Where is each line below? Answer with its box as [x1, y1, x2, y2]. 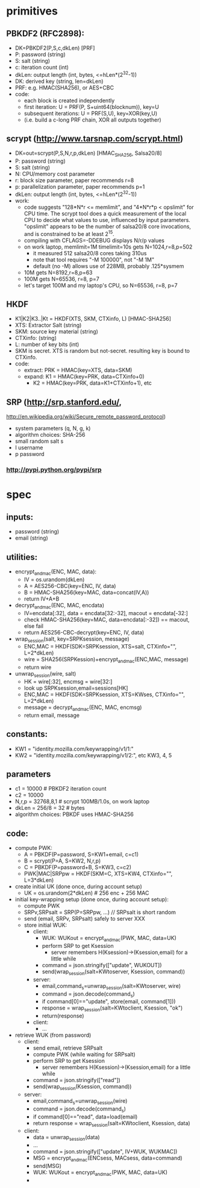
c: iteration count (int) [14, 64, 69, 71]
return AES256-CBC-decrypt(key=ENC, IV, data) [23, 628, 145, 636]
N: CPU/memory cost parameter [14, 171, 95, 178]
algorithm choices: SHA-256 [14, 431, 86, 439]
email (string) [14, 534, 48, 542]
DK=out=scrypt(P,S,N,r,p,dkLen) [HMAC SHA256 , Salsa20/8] [14, 149, 162, 158]
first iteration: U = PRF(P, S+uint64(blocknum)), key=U [23, 103, 160, 110]
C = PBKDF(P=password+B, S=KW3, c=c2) [23, 864, 131, 871]
